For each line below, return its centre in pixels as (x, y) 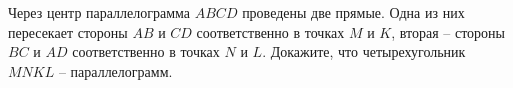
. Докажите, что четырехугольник (364, 51)
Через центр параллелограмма (99, 12)
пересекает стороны (68, 31)
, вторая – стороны (448, 31)
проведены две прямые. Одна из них (353, 12)
